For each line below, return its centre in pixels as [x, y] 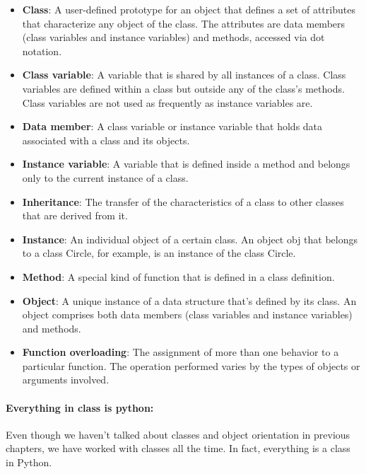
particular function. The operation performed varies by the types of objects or [191, 365]
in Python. [29, 462]
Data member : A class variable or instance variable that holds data [172, 126]
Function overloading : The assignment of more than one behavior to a [181, 352]
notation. [42, 51]
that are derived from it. [75, 215]
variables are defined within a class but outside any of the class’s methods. [183, 88]
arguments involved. [66, 380]
